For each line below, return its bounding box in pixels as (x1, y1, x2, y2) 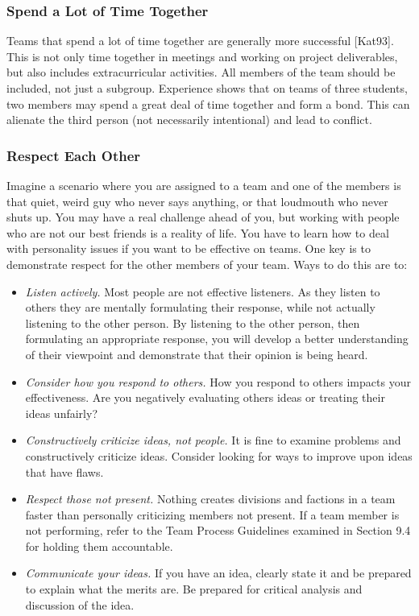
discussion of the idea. (25, 596, 135, 613)
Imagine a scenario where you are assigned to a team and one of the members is (6, 177, 401, 193)
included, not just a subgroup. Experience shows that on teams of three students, (6, 80, 408, 96)
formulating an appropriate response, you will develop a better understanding (25, 330, 409, 347)
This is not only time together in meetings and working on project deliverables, (6, 48, 398, 64)
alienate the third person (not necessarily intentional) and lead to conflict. (6, 111, 372, 128)
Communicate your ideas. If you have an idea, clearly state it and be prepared (25, 564, 412, 581)
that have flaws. (25, 463, 104, 480)
